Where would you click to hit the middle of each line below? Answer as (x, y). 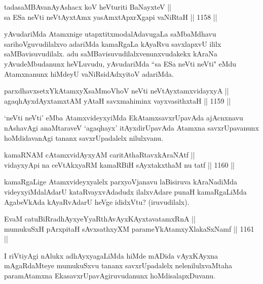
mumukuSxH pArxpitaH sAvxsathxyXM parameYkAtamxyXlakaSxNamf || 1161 (129, 228)
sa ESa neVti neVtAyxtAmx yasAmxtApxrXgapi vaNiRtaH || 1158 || (111, 17)
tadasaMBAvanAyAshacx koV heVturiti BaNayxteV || (88, 7)
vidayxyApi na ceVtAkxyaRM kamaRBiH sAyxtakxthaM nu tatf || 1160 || (119, 164)
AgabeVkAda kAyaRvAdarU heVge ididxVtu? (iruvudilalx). (97, 201)
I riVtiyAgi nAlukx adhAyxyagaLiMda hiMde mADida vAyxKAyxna (111, 255)
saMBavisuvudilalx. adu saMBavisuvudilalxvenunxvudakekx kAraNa (111, 54)
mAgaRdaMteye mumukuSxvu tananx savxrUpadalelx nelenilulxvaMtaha (118, 265)
